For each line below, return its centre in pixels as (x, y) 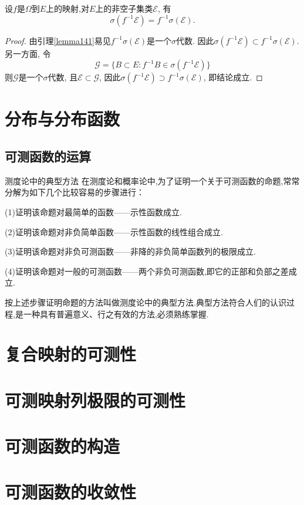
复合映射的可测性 (71, 354)
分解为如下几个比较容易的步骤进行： (75, 192)
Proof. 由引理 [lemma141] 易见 (58, 40)
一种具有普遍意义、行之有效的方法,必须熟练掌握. (116, 313)
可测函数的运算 (48, 156)
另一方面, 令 (28, 53)
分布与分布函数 (63, 119)
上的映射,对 (67, 8)
